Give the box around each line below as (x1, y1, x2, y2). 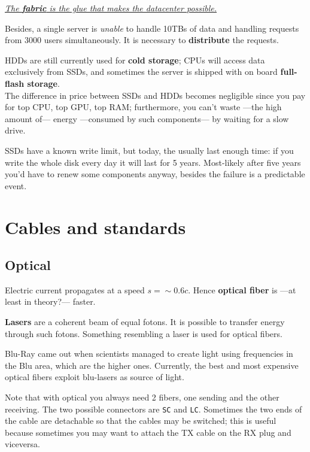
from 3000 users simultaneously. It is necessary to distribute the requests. (5, 34, 279, 46)
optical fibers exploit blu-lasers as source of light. (5, 371, 184, 383)
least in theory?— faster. (5, 295, 96, 308)
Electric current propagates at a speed (5, 283, 145, 296)
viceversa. (5, 438, 40, 450)
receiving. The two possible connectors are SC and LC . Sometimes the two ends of (5, 402, 302, 415)
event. (5, 179, 27, 192)
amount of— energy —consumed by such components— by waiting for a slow (5, 112, 289, 125)
